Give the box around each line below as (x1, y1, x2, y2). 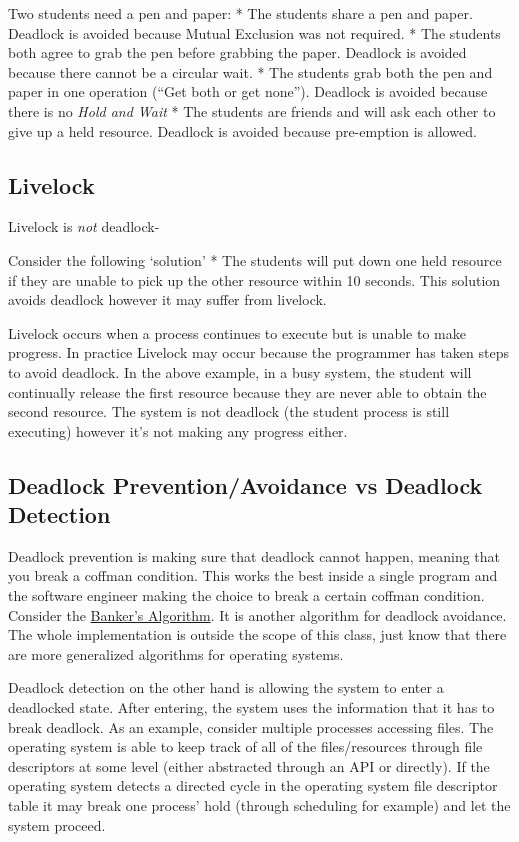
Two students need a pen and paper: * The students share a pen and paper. (8, 3, 473, 23)
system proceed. (8, 814, 106, 835)
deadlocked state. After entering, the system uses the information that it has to (8, 697, 495, 718)
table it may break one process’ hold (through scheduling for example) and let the (8, 795, 511, 816)
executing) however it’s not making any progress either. (8, 420, 348, 441)
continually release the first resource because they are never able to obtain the (8, 381, 487, 402)
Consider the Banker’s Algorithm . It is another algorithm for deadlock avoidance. (8, 604, 507, 625)
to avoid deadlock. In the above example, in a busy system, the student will (8, 361, 472, 382)
